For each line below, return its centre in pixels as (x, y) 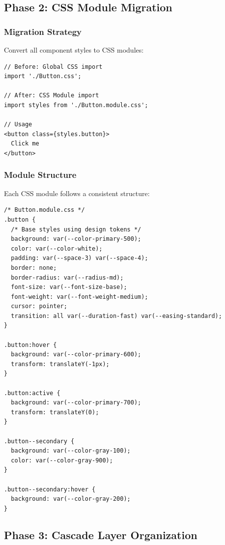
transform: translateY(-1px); (60, 364)
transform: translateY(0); (55, 412)
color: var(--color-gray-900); (62, 460)
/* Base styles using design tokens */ (76, 229)
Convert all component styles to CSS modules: (74, 50)
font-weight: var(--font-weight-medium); (80, 297)
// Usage (18, 125)
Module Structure (40, 175)
